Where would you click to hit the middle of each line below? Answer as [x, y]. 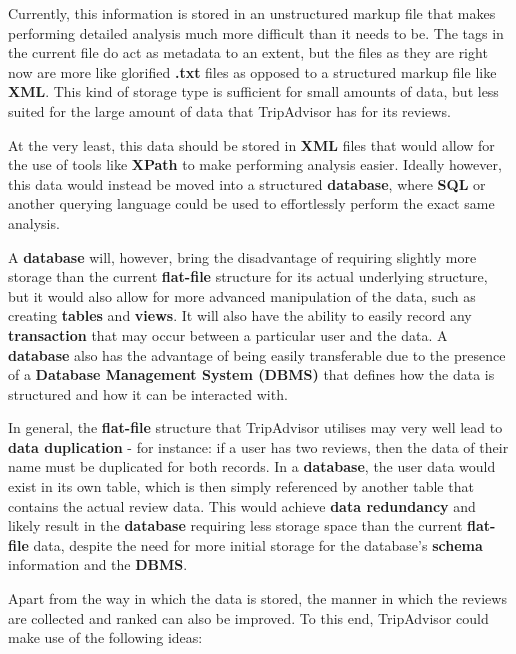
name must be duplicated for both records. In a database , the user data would [252, 466]
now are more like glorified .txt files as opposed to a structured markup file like [252, 71]
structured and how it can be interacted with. [148, 393]
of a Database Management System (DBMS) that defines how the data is [251, 374]
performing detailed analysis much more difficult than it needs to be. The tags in [256, 32]
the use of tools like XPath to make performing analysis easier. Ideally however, [255, 164]
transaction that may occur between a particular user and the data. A [228, 334]
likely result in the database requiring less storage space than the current [235, 525]
